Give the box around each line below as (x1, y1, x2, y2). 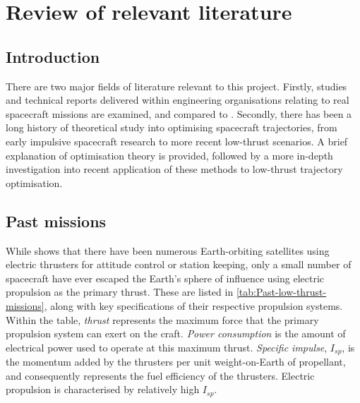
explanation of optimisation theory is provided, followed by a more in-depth (6, 148, 333, 162)
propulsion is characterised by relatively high (6, 382, 200, 397)
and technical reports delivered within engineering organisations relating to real (6, 92, 349, 107)
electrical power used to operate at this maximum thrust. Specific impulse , (6, 339, 328, 354)
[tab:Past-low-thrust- (236, 284, 327, 299)
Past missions (6, 210, 107, 231)
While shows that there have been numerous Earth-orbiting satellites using (6, 243, 330, 258)
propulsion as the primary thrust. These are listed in (6, 284, 234, 299)
